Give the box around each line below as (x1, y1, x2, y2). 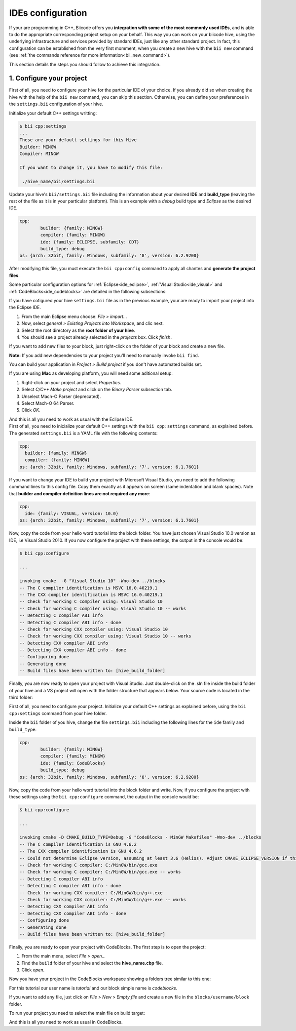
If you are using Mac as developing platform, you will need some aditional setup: (9, 370, 173, 376)
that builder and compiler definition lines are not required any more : (9, 490, 150, 496)
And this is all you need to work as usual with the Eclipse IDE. (9, 416, 134, 422)
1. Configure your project (9, 74, 87, 82)
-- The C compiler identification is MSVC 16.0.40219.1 (19, 585, 158, 591)
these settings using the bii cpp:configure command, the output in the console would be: (9, 793, 199, 799)
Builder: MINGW (19, 144, 56, 150)
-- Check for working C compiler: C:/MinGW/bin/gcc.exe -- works (19, 869, 181, 875)
